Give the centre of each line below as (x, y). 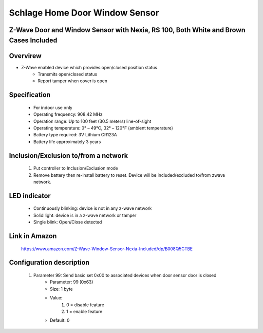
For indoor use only (53, 108)
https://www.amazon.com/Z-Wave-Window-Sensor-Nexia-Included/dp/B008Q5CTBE (107, 249)
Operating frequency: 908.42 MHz (68, 114)
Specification (30, 95)
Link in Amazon (33, 236)
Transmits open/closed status (67, 74)
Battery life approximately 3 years (67, 142)
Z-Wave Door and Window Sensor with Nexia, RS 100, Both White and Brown (127, 30)
